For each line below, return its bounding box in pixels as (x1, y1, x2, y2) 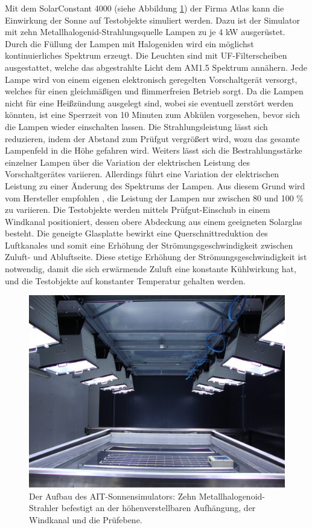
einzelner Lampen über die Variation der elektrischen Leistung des (5, 155, 250, 168)
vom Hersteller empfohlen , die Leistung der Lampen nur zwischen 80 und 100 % (5, 191, 304, 204)
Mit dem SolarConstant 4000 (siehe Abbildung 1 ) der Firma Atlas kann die (5, 2, 284, 14)
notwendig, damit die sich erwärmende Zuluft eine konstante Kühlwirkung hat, (5, 262, 296, 275)
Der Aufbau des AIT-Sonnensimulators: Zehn (29, 489, 197, 502)
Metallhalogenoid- (199, 489, 265, 502)
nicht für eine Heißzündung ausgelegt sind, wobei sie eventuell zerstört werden (5, 96, 294, 109)
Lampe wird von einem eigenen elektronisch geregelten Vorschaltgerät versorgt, (5, 73, 298, 85)
